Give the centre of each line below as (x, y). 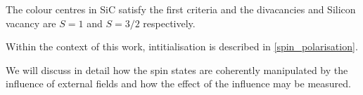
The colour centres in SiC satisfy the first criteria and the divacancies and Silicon (181, 9)
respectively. (169, 23)
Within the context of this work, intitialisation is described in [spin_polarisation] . (182, 46)
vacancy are (31, 23)
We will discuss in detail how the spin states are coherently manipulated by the (177, 70)
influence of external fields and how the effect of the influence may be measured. (178, 83)
